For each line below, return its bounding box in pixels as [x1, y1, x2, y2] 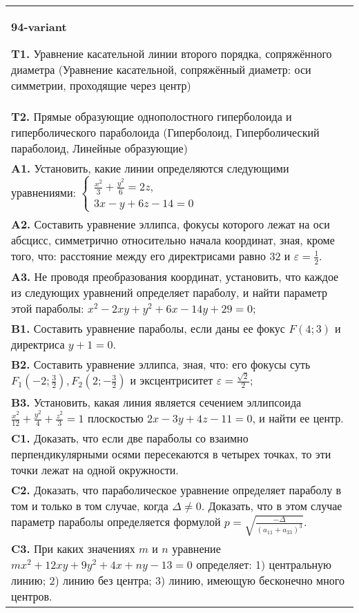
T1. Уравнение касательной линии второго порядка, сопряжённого [11, 46, 332, 61]
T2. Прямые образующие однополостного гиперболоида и [11, 108, 292, 124]
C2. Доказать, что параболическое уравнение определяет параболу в [11, 482, 342, 498]
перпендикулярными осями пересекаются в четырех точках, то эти [11, 446, 331, 463]
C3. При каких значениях [11, 540, 135, 556]
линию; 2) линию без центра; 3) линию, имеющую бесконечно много [11, 572, 345, 588]
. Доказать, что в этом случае [201, 498, 342, 514]
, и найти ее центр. [252, 409, 344, 426]
